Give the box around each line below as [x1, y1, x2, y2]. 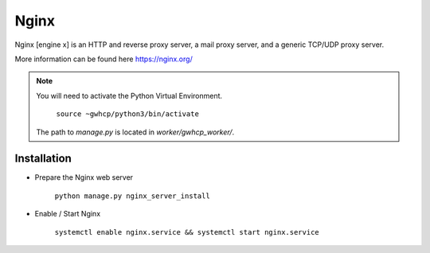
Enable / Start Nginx [34, 209, 101, 219]
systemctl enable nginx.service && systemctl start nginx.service [54, 228, 320, 236]
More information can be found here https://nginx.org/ [14, 54, 193, 64]
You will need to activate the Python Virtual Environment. [36, 91, 223, 100]
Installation [14, 152, 72, 165]
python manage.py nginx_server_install [54, 191, 210, 200]
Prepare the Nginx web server [34, 173, 134, 182]
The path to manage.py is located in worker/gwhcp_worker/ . [36, 127, 235, 137]
